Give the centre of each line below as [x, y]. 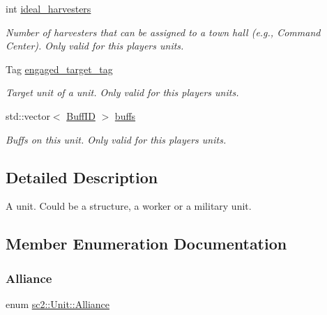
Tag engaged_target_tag [59, 69]
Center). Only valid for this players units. [95, 46]
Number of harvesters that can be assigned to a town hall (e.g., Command [163, 32]
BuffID [81, 115]
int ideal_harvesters [48, 8]
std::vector [28, 115]
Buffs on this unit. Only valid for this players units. [116, 139]
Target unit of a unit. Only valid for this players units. [122, 92]
